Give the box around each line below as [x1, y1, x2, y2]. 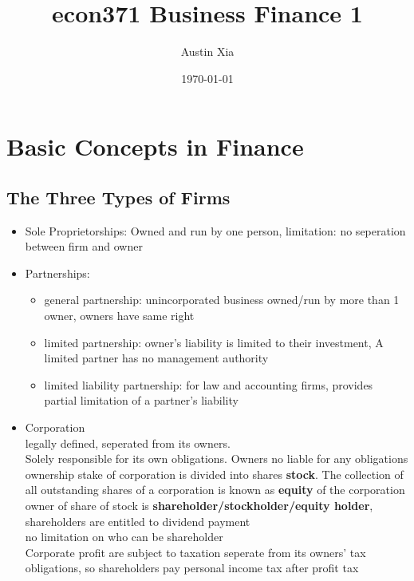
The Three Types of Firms [6, 184, 231, 209]
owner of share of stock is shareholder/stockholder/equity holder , [25, 497, 373, 514]
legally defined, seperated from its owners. [25, 434, 231, 451]
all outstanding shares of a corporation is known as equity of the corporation [25, 481, 405, 498]
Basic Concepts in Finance [6, 130, 304, 163]
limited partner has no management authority [44, 350, 269, 366]
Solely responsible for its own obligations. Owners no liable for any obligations [25, 450, 408, 467]
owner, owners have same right [44, 307, 195, 324]
